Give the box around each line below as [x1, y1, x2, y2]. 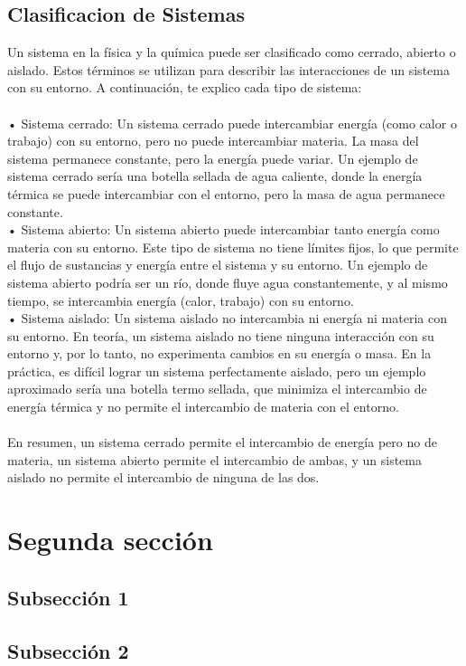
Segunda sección [7, 521, 213, 558]
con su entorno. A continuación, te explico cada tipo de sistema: [7, 78, 362, 97]
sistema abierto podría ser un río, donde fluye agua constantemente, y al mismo [7, 272, 448, 291]
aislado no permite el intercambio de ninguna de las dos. [7, 468, 320, 487]
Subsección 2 [7, 636, 129, 664]
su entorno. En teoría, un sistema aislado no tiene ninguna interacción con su [7, 326, 434, 345]
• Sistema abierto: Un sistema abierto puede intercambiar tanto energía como [7, 220, 440, 239]
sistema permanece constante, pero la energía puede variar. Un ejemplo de [7, 148, 418, 167]
